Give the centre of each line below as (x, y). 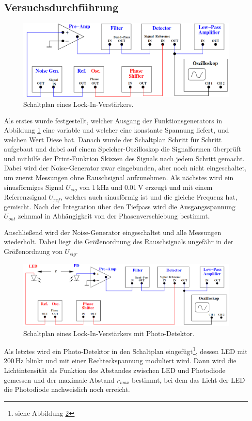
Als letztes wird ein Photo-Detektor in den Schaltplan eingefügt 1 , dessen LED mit (126, 350)
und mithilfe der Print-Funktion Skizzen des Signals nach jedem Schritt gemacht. (124, 158)
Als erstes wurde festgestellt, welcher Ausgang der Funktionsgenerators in (113, 120)
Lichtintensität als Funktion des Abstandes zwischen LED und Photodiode (115, 370)
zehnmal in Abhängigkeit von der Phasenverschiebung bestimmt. (114, 216)
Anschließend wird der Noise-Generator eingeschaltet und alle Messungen (113, 232)
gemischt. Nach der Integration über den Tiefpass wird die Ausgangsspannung (120, 206)
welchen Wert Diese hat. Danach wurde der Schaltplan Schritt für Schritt (113, 139)
